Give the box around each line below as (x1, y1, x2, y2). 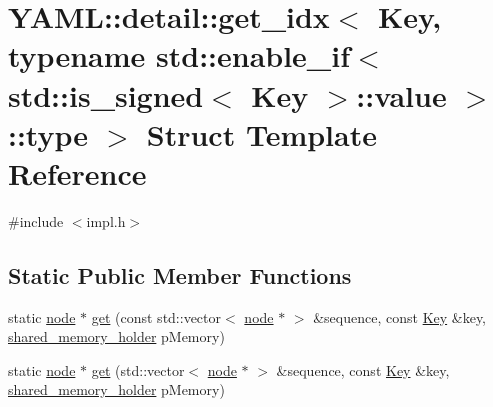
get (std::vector (91, 359, 185, 380)
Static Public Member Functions (8, 259, 352, 290)
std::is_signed (8, 74, 204, 115)
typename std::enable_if (8, 35, 350, 76)
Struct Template (146, 113, 377, 154)
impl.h (86, 210, 126, 231)
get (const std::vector (91, 306, 222, 327)
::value (356, 74, 447, 115)
